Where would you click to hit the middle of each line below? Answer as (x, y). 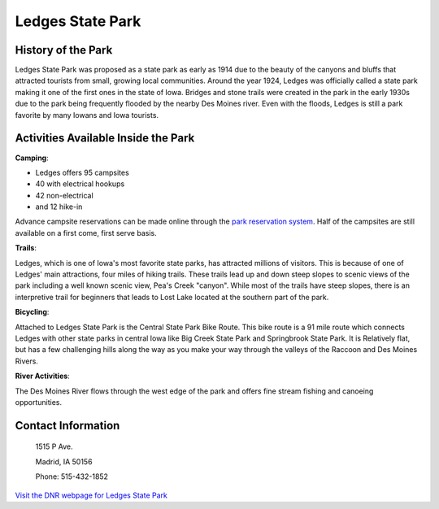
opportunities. (39, 402)
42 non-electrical (64, 195)
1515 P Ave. (54, 446)
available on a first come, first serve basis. (86, 233)
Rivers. (26, 361)
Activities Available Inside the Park (105, 138)
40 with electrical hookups (80, 184)
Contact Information (67, 426)
